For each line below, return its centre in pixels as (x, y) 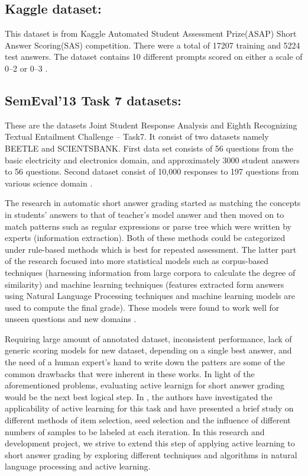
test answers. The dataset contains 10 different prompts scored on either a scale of (154, 57)
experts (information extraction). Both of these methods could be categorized (145, 238)
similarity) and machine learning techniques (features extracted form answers (145, 284)
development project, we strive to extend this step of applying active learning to (150, 443)
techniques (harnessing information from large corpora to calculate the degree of (150, 272)
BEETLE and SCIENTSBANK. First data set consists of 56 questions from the (149, 148)
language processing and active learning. (78, 466)
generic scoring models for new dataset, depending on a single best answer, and (148, 350)
